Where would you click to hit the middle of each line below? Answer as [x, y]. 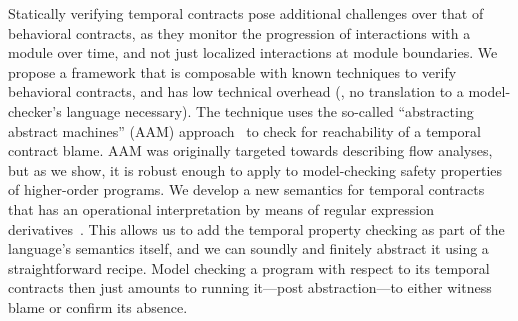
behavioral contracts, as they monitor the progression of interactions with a [239, 32]
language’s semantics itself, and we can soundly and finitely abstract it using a [248, 248]
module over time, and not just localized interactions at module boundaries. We [253, 52]
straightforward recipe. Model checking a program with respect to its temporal [249, 267]
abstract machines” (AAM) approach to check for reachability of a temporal [244, 130]
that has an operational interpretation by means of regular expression [221, 208]
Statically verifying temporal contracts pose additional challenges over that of [246, 13]
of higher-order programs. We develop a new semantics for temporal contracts [246, 189]
